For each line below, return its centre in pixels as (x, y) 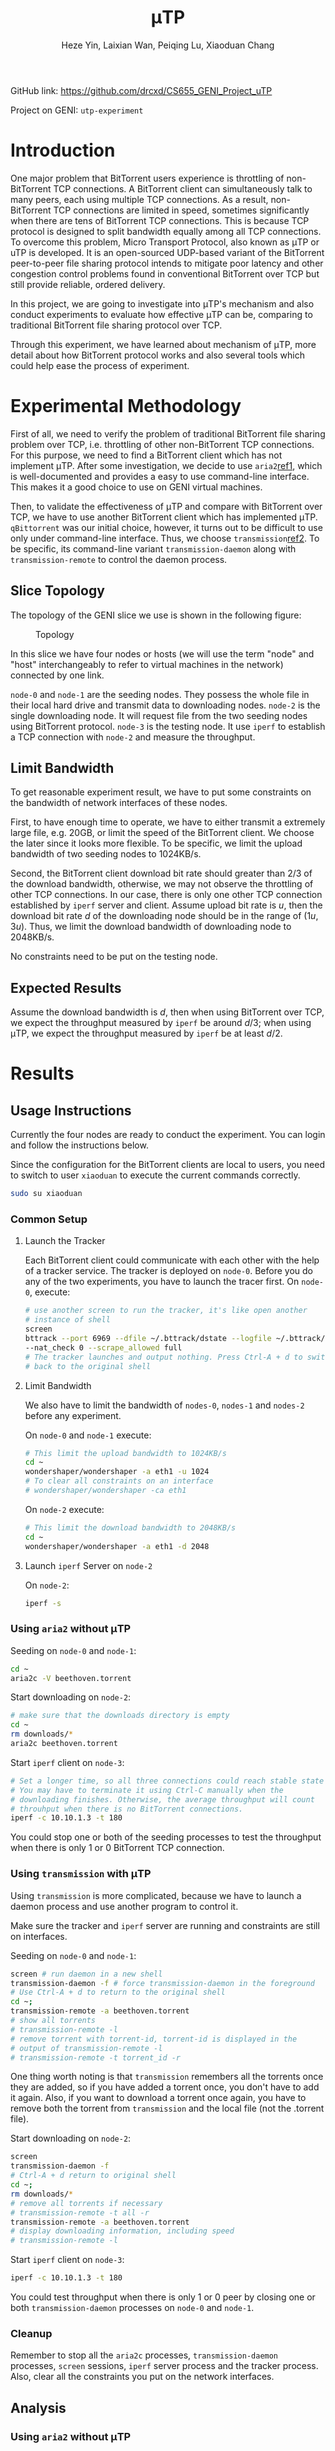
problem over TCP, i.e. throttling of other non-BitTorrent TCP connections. (162, 444)
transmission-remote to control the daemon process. (119, 559)
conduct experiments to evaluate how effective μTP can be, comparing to (161, 314)
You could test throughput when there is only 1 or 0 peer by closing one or (163, 2297)
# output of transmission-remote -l (86, 2048)
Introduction (63, 150)
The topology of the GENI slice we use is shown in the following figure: (156, 615)
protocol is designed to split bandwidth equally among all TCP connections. (166, 231)
